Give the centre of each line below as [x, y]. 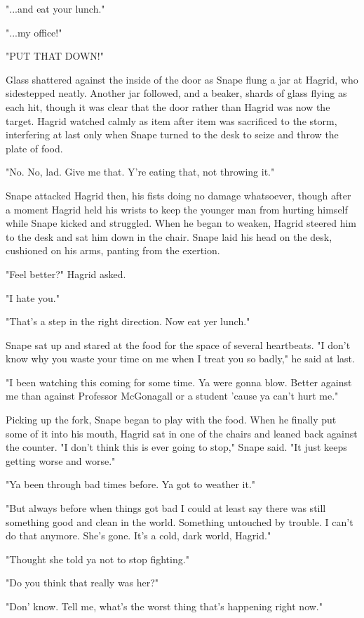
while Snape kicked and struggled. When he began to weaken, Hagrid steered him [181, 223]
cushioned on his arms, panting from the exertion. [113, 250]
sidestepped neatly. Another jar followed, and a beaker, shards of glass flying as [176, 93]
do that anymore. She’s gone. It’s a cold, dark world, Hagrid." [139, 535]
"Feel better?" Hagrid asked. [66, 274]
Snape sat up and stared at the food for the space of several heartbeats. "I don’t [178, 344]
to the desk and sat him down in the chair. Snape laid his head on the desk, [169, 236]
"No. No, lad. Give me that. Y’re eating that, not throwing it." [140, 172]
